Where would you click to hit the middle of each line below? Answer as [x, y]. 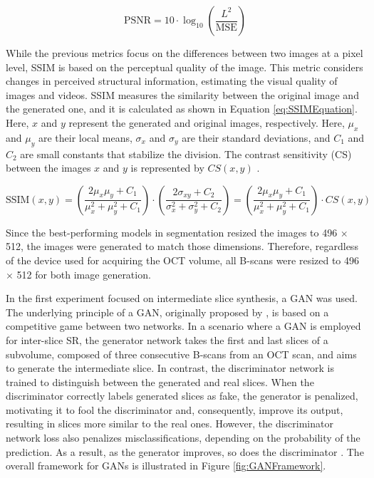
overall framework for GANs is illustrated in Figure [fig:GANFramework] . [166, 466]
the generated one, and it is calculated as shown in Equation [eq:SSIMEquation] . [182, 109]
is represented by [167, 168]
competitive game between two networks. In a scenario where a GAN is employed [183, 326]
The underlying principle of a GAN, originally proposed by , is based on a [167, 312]
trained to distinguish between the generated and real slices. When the [160, 381]
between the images [48, 168]
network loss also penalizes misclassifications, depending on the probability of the [183, 438]
